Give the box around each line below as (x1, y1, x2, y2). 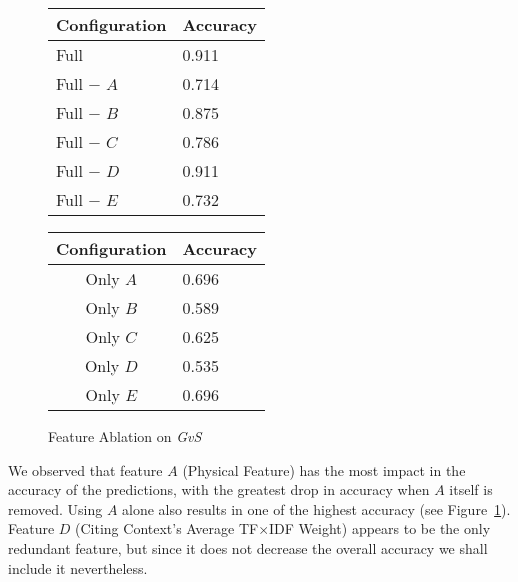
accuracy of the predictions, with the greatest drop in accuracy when (8, 479, 430, 500)
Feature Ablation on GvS (48, 426, 202, 446)
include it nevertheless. (8, 557, 148, 578)
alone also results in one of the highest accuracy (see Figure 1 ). (122, 498, 511, 519)
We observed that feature (8, 459, 163, 480)
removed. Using (8, 498, 103, 519)
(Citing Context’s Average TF (75, 518, 259, 539)
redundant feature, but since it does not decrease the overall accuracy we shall (8, 537, 488, 558)
